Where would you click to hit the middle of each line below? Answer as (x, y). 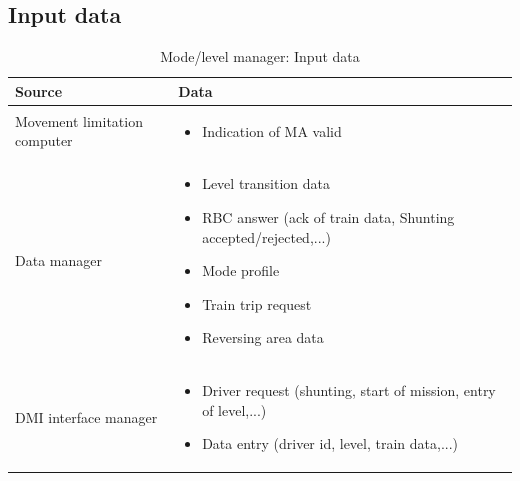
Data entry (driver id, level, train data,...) (330, 443)
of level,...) (234, 409)
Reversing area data (263, 337)
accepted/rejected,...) (266, 236)
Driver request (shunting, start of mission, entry (349, 390)
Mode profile (241, 270)
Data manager (58, 260)
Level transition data (266, 183)
